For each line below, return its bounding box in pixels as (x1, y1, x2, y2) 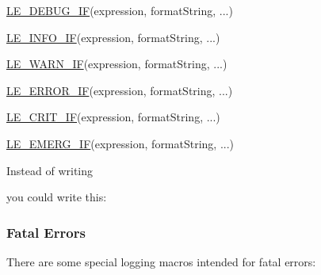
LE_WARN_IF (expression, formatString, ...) (6, 55, 227, 72)
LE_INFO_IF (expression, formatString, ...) (6, 29, 220, 45)
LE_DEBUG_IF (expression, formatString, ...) (6, 2, 233, 18)
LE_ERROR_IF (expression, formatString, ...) (6, 82, 233, 98)
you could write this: (6, 189, 107, 205)
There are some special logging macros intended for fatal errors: (6, 253, 316, 269)
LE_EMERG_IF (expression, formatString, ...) (6, 135, 235, 151)
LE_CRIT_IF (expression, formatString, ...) (6, 109, 220, 125)
